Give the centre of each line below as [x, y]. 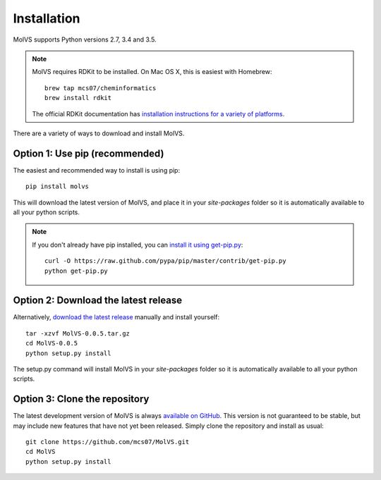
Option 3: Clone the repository [81, 399]
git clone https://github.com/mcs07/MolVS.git [108, 442]
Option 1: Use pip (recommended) [89, 153]
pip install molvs [58, 186]
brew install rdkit [78, 98]
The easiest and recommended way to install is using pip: [96, 170]
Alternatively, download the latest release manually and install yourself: [116, 317]
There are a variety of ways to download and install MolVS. [99, 133]
